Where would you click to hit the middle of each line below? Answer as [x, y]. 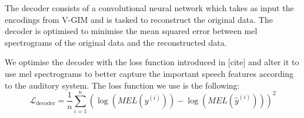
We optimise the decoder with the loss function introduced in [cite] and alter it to [152, 62]
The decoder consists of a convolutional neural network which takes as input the [149, 8]
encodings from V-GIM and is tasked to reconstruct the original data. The [139, 19]
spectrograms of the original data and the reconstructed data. [116, 42]
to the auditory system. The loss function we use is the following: [122, 85]
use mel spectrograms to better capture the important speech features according [149, 73]
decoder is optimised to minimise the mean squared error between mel [131, 31]
